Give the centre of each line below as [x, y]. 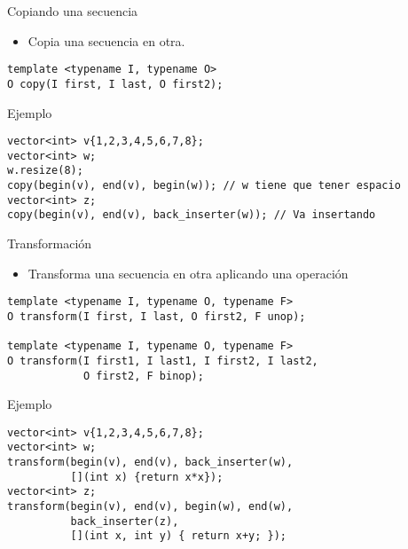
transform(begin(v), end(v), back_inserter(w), [150, 463]
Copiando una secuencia [73, 11]
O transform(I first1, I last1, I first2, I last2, [163, 361]
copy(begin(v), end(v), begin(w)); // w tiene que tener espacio [204, 186]
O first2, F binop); [143, 376]
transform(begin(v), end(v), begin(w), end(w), [150, 507]
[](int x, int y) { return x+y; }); [178, 536]
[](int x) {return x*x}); [147, 477]
